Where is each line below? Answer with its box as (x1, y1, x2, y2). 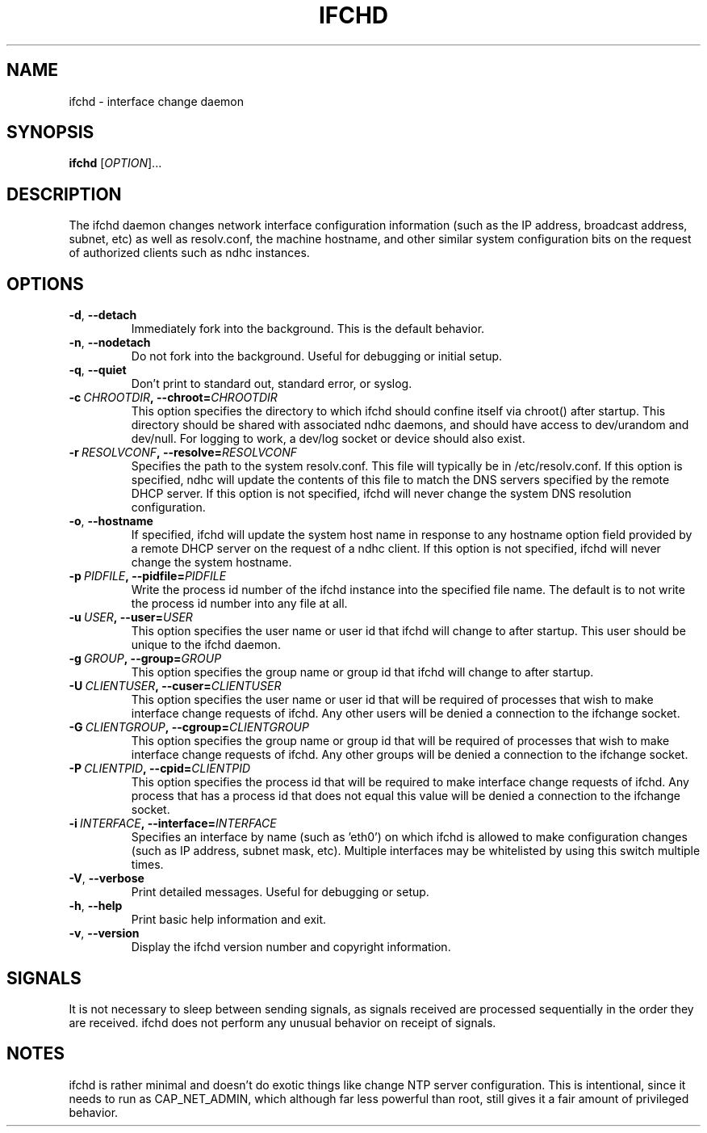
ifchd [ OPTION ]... (69, 156, 162, 171)
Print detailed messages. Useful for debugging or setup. (131, 885, 429, 899)
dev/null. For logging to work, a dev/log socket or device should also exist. (131, 432, 525, 446)
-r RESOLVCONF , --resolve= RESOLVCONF (69, 445, 298, 460)
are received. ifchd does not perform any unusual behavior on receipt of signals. (69, 1015, 496, 1030)
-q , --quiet (69, 363, 127, 377)
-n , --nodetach (69, 335, 151, 350)
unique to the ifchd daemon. (131, 638, 281, 652)
